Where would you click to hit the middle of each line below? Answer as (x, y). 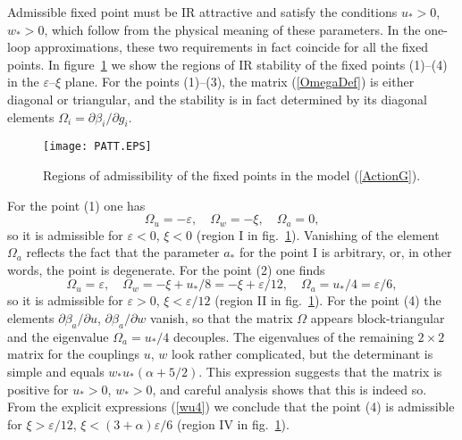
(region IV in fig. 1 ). (233, 423)
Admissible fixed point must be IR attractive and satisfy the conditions (202, 12)
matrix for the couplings (73, 354)
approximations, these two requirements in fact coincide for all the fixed (231, 47)
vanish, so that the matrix (222, 318)
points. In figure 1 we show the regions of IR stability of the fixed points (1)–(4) (227, 64)
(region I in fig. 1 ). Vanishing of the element (318, 234)
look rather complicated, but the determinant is (302, 354)
